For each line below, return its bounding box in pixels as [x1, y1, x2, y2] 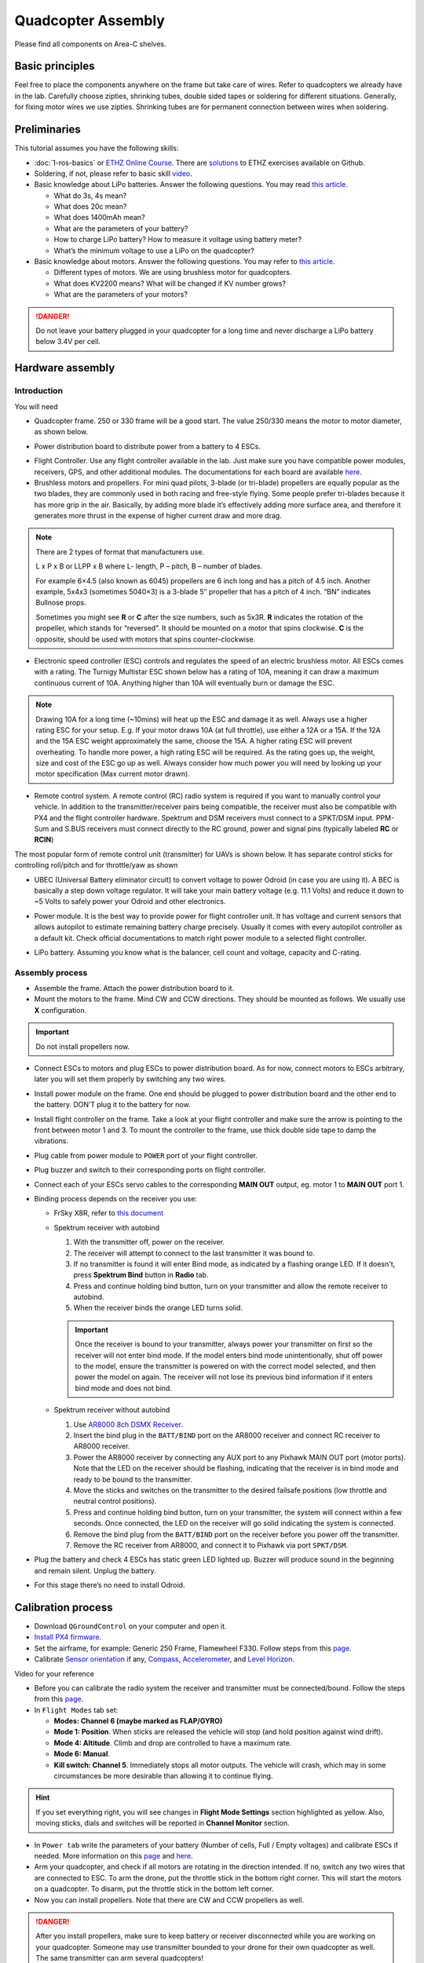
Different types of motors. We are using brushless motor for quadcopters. [53, 268, 292, 277]
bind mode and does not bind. [75, 1383, 173, 1393]
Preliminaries [14, 122, 82, 137]
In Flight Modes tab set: [34, 1705, 119, 1715]
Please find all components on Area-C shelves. [14, 39, 166, 49]
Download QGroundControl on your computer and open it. [34, 1621, 227, 1631]
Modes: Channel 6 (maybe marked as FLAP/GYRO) [53, 1716, 223, 1726]
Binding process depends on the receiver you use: [34, 1194, 198, 1203]
